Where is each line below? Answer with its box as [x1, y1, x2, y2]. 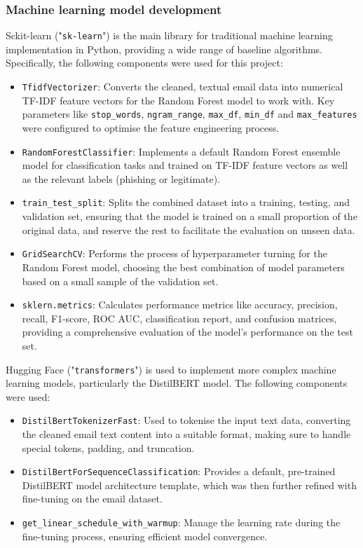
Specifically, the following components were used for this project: [6, 55, 283, 70]
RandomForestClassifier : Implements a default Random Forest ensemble [22, 144, 341, 158]
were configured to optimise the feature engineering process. [22, 120, 280, 135]
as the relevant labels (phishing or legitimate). [22, 171, 221, 186]
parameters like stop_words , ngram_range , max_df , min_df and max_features [22, 107, 357, 121]
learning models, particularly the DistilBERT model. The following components [6, 376, 348, 390]
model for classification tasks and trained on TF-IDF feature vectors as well [22, 158, 348, 172]
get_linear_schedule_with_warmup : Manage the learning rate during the [22, 515, 341, 530]
